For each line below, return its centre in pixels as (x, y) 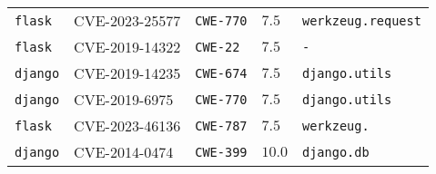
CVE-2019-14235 (127, 73)
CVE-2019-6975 (124, 99)
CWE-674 (221, 73)
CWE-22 (218, 47)
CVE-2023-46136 (127, 126)
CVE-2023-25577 (127, 20)
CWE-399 (221, 152)
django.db (335, 152)
